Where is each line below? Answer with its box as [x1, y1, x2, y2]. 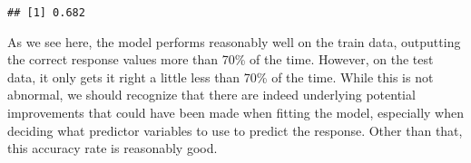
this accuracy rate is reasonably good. [7, 139, 218, 158]
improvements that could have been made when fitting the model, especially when [7, 103, 465, 122]
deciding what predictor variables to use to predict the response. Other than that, [7, 120, 463, 139]
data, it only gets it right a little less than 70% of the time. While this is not [7, 67, 434, 86]
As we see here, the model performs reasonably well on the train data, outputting [7, 32, 461, 51]
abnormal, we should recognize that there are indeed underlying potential [7, 85, 416, 104]
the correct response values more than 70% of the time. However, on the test [7, 50, 434, 69]
